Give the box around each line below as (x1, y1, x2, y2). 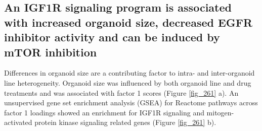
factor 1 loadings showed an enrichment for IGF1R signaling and (4, 107, 204, 117)
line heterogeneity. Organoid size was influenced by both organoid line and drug (4, 77, 251, 88)
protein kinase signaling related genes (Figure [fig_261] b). (34, 117, 216, 127)
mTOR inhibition (4, 44, 97, 59)
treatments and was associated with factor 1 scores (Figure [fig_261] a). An (4, 87, 239, 98)
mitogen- (206, 107, 234, 117)
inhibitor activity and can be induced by (4, 29, 220, 45)
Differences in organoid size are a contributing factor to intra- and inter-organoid (4, 68, 255, 78)
